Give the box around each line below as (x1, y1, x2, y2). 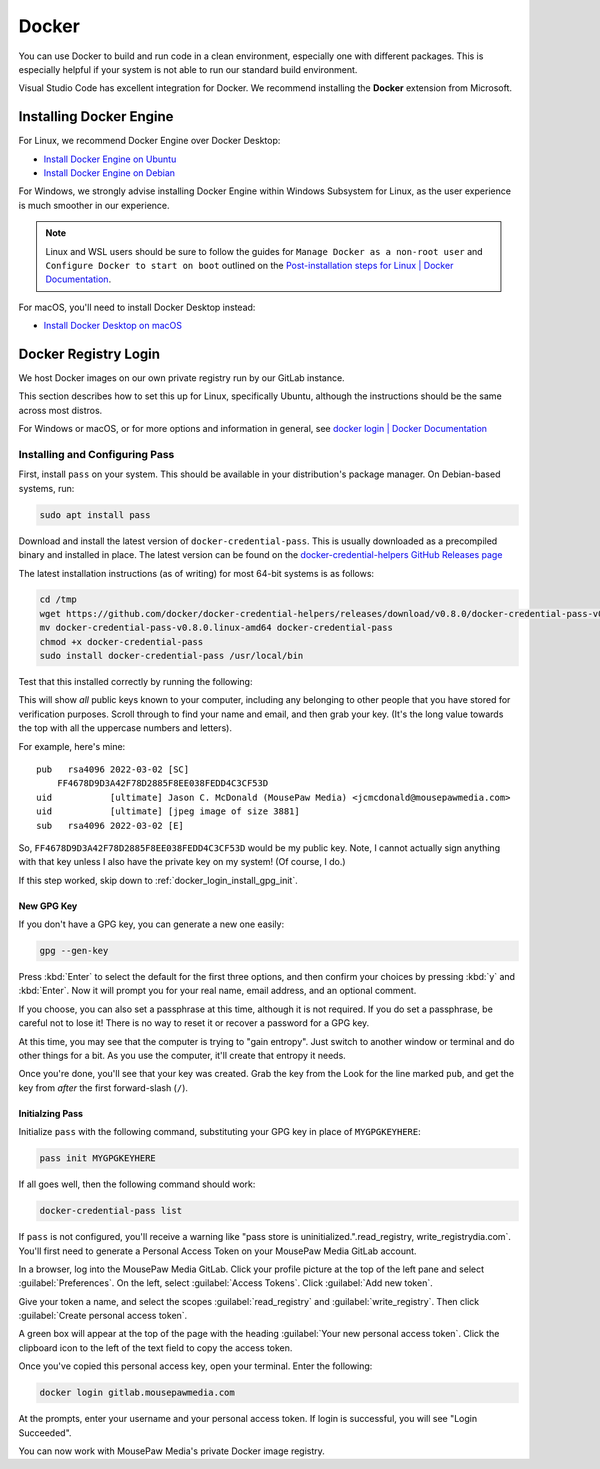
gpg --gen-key (39, 945, 109, 957)
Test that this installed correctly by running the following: (18, 676, 253, 688)
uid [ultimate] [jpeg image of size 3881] (36, 806, 300, 817)
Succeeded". (18, 1426, 72, 1439)
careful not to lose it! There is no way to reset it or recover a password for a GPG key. (18, 1017, 370, 1029)
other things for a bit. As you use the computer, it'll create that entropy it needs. (18, 1050, 347, 1062)
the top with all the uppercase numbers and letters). (18, 722, 232, 734)
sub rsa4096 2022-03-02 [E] (36, 820, 185, 831)
